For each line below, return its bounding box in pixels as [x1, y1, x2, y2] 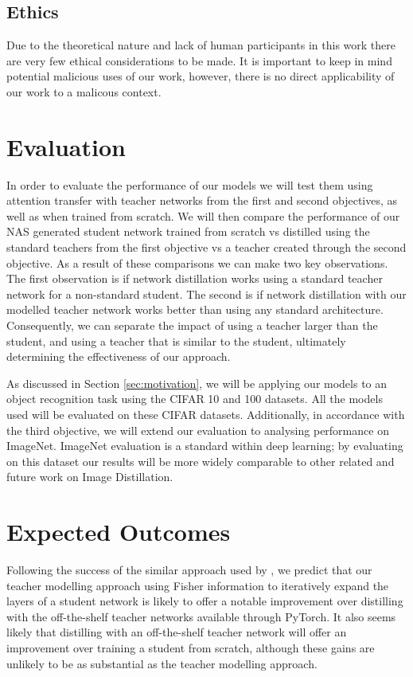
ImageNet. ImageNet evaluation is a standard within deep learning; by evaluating [6, 437, 403, 454]
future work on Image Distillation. [6, 468, 173, 485]
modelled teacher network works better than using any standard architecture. [6, 301, 384, 318]
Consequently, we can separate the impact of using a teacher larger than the [6, 317, 378, 334]
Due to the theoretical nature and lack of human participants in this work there [6, 37, 396, 53]
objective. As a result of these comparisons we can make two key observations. [6, 254, 388, 271]
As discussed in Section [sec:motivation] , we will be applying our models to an [6, 374, 388, 391]
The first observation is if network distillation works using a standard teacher [6, 270, 383, 287]
